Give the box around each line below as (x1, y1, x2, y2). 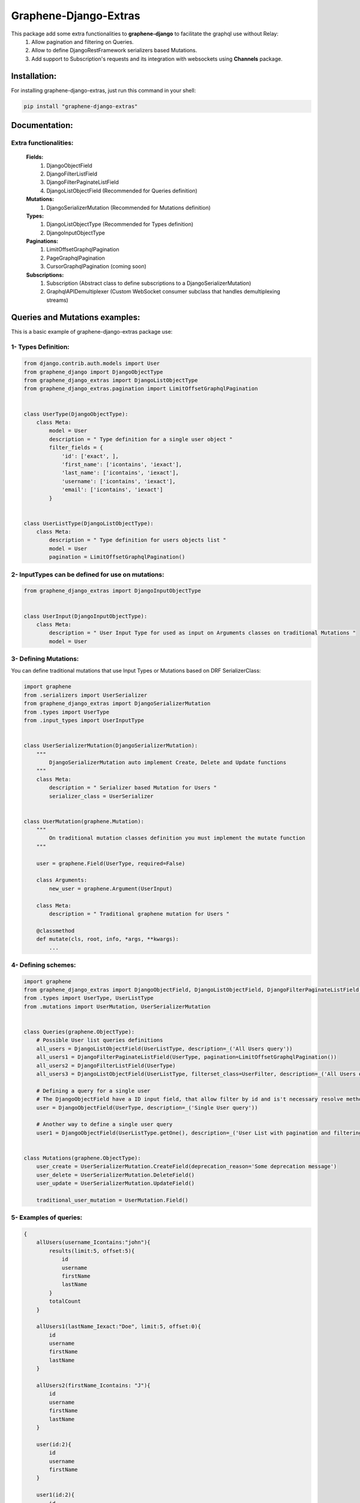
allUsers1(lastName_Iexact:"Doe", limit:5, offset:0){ (36, 1323, 201, 1330)
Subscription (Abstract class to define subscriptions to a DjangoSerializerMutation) (46, 280, 251, 287)
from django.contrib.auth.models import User (23, 360, 160, 367)
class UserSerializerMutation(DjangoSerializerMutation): (23, 742, 198, 749)
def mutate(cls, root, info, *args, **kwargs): (36, 935, 179, 943)
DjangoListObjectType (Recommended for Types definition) (46, 221, 194, 228)
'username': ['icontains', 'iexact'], (61, 478, 176, 485)
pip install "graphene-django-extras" (23, 103, 138, 109)
